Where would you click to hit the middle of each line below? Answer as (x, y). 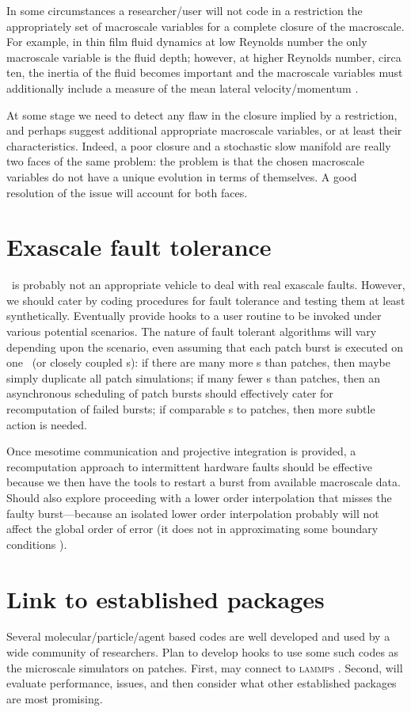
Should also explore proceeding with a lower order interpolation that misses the (199, 497)
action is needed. (47, 424)
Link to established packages (166, 598)
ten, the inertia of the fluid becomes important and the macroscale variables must (205, 72)
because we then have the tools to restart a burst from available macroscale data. (204, 482)
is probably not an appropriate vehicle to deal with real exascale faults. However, (208, 285)
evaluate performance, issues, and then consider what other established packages (202, 683)
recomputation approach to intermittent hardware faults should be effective (189, 466)
